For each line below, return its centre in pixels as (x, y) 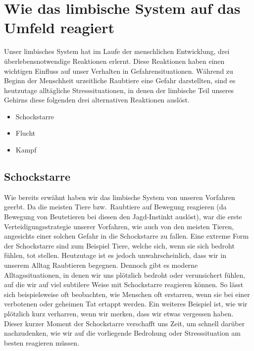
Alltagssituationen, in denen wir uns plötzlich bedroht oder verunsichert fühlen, (125, 275)
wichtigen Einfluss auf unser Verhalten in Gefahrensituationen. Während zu (119, 71)
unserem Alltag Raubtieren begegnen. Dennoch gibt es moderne (101, 265)
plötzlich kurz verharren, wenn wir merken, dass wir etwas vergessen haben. (119, 313)
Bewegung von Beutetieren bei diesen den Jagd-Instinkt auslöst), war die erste (123, 217)
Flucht (25, 133)
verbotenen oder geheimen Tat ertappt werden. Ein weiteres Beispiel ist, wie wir (126, 304)
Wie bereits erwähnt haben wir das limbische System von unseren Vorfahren (120, 197)
